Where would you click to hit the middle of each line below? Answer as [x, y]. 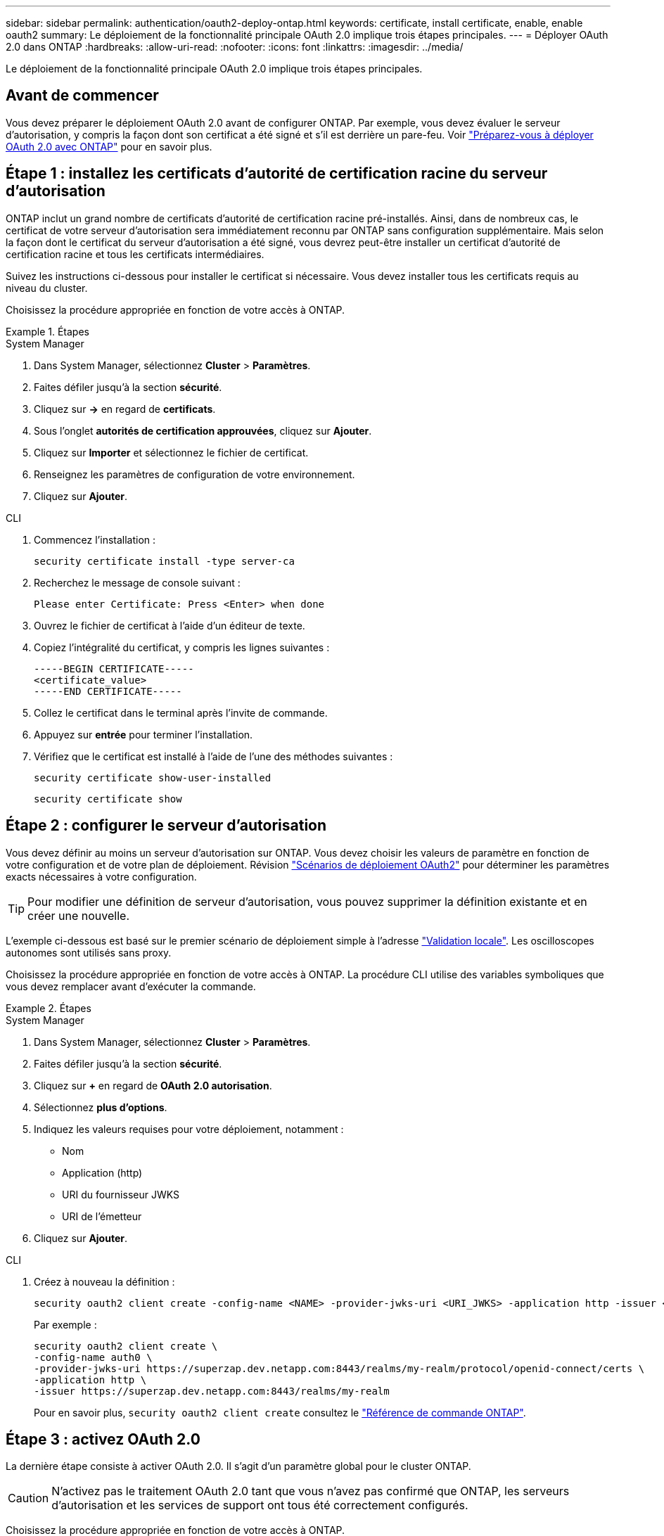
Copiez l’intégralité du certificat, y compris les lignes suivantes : [182, 647]
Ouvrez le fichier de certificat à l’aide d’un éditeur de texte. [170, 625]
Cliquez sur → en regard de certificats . [125, 409]
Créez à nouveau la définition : [104, 1281]
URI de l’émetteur [102, 1216]
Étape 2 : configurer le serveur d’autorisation [166, 826]
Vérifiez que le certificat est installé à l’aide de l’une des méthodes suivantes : [213, 756]
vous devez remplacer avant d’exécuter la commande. [131, 986]
